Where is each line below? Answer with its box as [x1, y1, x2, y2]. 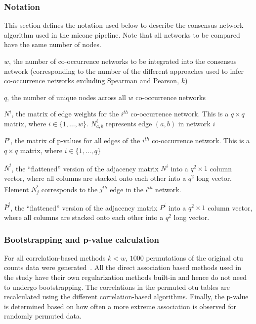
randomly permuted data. [4, 311, 82, 321]
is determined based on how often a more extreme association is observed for [4, 301, 236, 311]
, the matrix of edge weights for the [11, 108, 119, 119]
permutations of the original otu [146, 252, 243, 263]
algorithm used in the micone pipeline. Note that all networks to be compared [4, 29, 240, 40]
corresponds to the [41, 184, 98, 194]
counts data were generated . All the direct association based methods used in [4, 262, 242, 272]
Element [4, 184, 29, 194]
